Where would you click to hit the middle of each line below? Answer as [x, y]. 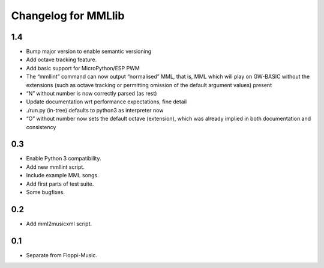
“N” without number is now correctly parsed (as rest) [91, 94]
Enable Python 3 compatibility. [64, 159]
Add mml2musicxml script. [59, 224]
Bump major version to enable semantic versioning [89, 52]
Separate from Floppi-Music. [61, 255]
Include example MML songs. [62, 175]
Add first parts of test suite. [60, 184]
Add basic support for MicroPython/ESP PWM [83, 68]
